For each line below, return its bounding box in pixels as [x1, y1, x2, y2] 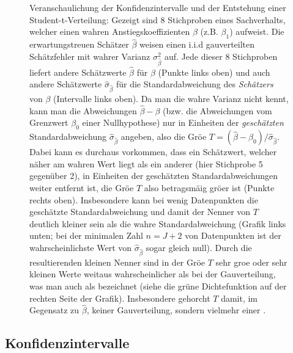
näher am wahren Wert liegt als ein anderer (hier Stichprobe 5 [29, 157, 263, 170]
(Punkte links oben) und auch [158, 65, 270, 78]
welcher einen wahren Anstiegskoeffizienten [29, 25, 190, 38]
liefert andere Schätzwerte [29, 65, 127, 78]
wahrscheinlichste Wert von [29, 241, 132, 254]
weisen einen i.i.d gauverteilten [139, 38, 255, 51]
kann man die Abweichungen [29, 104, 137, 117]
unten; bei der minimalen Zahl [29, 229, 143, 242]
